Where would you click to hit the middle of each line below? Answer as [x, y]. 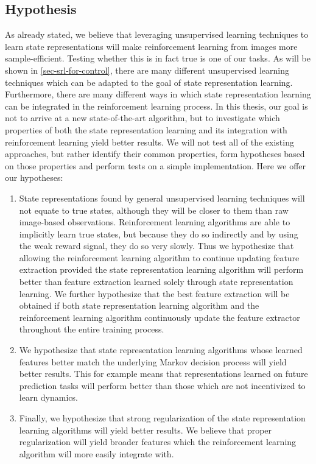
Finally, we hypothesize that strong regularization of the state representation [162, 418]
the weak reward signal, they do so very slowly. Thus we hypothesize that [156, 246]
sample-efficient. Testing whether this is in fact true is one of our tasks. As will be [158, 58]
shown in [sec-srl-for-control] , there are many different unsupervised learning [147, 70]
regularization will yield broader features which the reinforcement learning [158, 442]
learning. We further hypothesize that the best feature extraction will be [154, 293]
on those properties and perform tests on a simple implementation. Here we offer [156, 165]
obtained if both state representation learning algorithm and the [139, 305]
